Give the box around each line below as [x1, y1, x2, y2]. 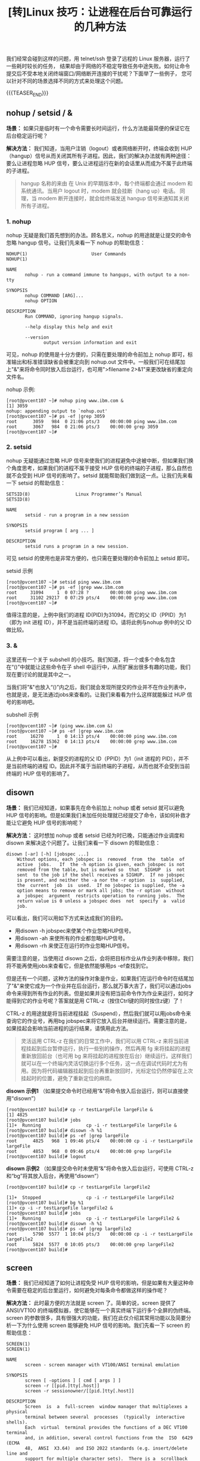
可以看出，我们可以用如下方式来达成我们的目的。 [6, 914, 126, 922]
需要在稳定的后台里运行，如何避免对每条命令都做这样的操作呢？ [11, 1287, 168, 1294]
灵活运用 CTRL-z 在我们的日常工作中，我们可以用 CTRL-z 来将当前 [20, 1037, 184, 1044]
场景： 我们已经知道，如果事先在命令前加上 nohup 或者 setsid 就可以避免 [6, 804, 185, 811]
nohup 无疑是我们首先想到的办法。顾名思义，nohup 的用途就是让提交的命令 [6, 232, 192, 239]
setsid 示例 [6, 567, 33, 575]
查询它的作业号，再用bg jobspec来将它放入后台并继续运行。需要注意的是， [6, 1017, 190, 1024]
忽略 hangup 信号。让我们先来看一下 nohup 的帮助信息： [6, 239, 146, 246]
